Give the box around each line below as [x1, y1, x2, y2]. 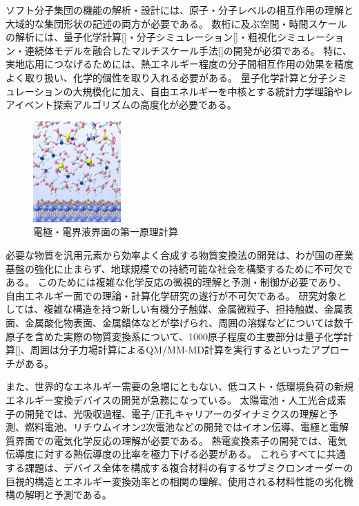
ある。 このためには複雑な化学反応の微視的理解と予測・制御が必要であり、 [6, 275, 347, 289]
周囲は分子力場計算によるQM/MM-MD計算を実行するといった [30, 342, 311, 357]
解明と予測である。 [24, 487, 112, 502]
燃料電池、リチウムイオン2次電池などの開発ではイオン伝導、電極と [24, 420, 329, 434]
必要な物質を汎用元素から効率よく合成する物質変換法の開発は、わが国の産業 [6, 248, 353, 262]
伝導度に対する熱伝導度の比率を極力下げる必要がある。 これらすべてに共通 [6, 447, 346, 461]
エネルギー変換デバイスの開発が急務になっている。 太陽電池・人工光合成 [6, 392, 337, 407]
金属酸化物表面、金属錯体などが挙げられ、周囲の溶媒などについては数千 [24, 315, 353, 329]
